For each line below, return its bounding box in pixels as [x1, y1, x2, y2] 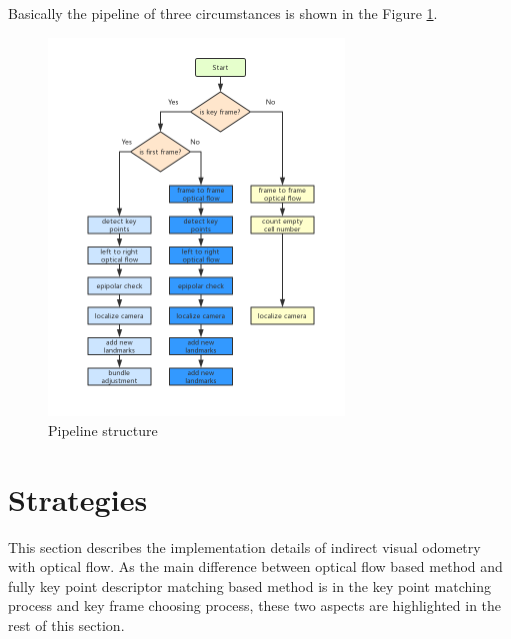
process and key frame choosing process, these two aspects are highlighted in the [8, 595, 502, 616]
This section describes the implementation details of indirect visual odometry [8, 536, 481, 557]
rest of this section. [8, 615, 125, 636]
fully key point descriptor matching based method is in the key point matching [8, 575, 491, 596]
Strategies [8, 478, 148, 519]
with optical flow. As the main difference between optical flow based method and [8, 556, 503, 577]
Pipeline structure [48, 419, 158, 440]
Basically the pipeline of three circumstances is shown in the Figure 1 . [8, 3, 438, 23]
